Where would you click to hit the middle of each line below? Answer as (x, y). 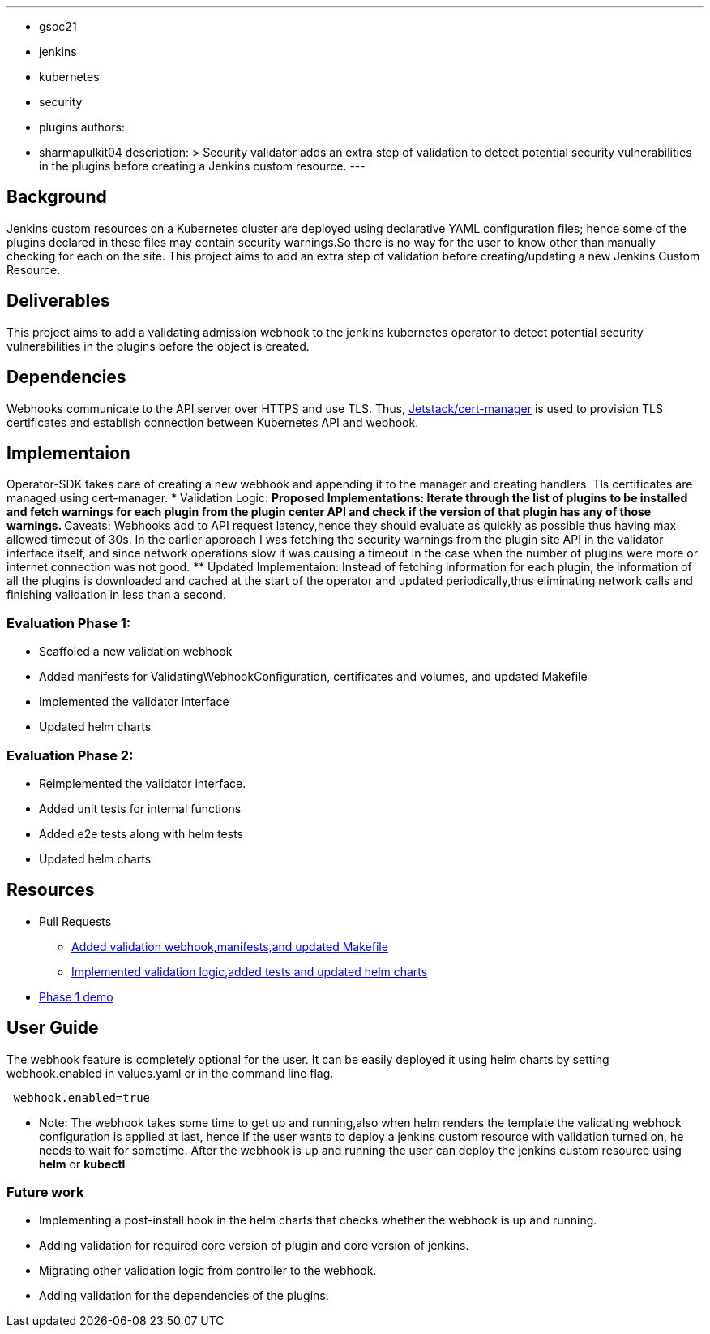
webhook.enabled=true (82, 1097)
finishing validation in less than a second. (116, 595)
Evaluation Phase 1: (69, 623)
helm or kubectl (82, 1164)
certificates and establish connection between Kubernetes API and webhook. (213, 422)
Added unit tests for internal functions (140, 808)
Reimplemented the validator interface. (143, 783)
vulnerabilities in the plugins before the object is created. (158, 346)
